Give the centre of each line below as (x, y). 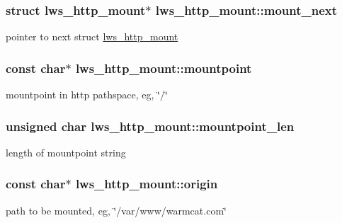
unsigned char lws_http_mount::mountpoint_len (150, 126)
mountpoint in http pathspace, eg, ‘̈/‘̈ (87, 95)
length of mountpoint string (66, 152)
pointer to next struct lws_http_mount (92, 36)
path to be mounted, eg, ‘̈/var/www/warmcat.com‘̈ (116, 210)
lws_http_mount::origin (147, 184)
